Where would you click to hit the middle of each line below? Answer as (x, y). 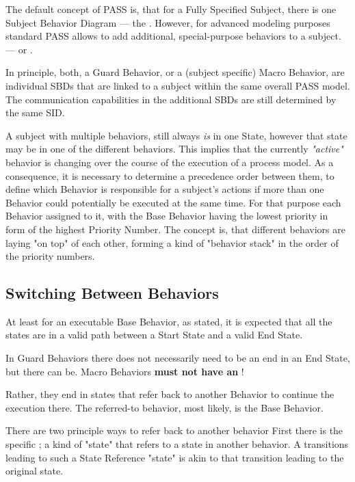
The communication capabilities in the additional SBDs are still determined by (171, 99)
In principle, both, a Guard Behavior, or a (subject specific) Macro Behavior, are (175, 72)
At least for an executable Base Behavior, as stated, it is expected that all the (169, 321)
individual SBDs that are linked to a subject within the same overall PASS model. (178, 85)
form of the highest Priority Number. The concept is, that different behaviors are (175, 229)
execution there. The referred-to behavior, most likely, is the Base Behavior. (165, 407)
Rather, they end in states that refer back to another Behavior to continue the (170, 394)
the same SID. (35, 112)
